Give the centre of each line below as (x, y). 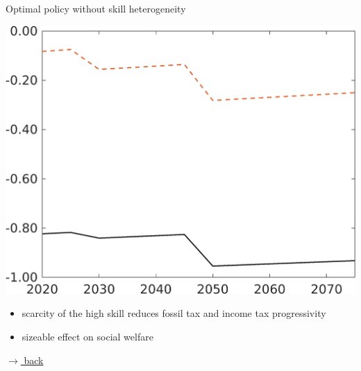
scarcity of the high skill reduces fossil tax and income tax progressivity (174, 313)
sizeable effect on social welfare (87, 337)
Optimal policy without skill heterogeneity (96, 8)
